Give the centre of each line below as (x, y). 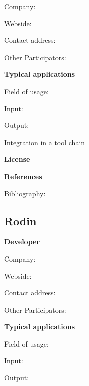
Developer (22, 242)
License (17, 159)
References (23, 176)
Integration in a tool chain (45, 142)
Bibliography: (25, 193)
